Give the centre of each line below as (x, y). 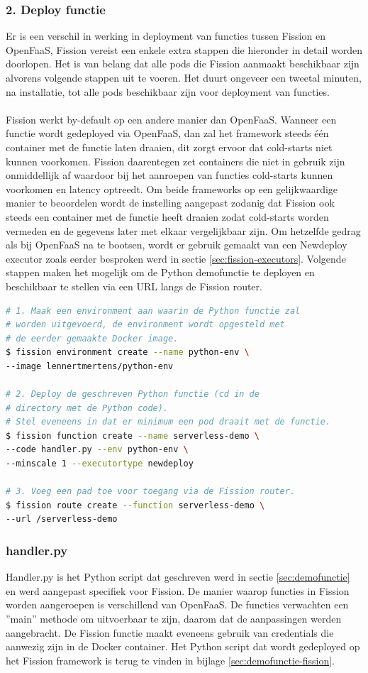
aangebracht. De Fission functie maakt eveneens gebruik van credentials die (170, 632)
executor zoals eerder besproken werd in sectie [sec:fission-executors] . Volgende (176, 258)
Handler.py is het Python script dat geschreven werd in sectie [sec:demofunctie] (178, 577)
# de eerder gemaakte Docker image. (92, 338)
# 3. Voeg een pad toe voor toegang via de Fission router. (151, 492)
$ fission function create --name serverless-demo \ (133, 436)
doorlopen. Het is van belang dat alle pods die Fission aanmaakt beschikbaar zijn (183, 64)
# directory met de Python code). (87, 408)
